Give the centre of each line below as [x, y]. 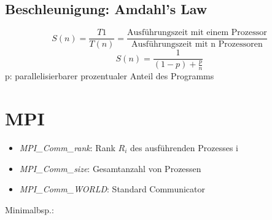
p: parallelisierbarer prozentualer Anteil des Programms [110, 76]
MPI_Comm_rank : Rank [67, 148]
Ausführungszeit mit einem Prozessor [197, 33]
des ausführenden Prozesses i [184, 148]
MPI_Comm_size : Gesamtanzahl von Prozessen [110, 168]
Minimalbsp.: [29, 209]
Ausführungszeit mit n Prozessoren [197, 45]
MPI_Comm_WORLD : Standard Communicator [112, 189]
